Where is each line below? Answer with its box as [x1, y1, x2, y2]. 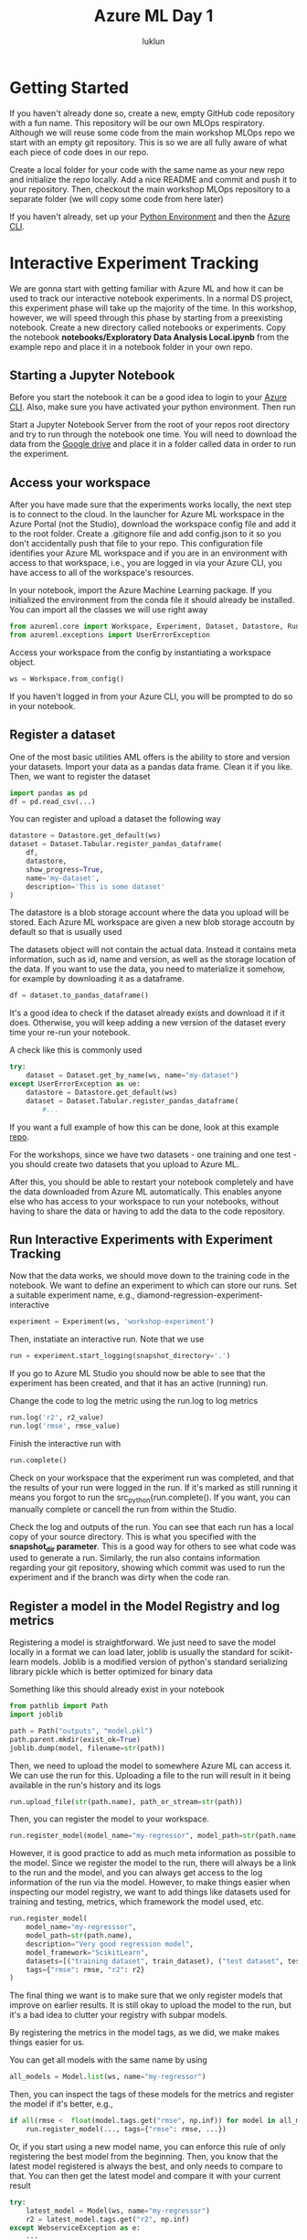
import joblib [9, 1710, 64, 1719]
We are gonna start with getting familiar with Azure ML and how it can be [9, 282, 284, 293]
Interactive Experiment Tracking [9, 252, 259, 273]
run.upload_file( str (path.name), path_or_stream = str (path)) [9, 1797, 244, 1806]
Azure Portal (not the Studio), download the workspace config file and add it [9, 518, 297, 530]
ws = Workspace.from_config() [9, 674, 125, 684]
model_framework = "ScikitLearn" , [26, 1948, 149, 1957]
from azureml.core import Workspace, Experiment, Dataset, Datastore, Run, [9, 622, 304, 632]
